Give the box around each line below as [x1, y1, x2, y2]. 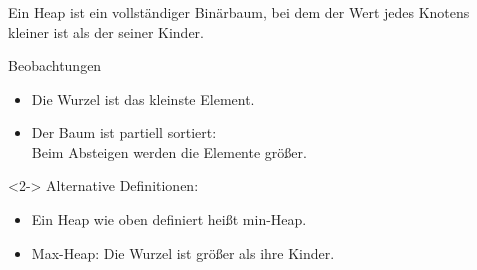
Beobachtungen [8, 55, 102, 76]
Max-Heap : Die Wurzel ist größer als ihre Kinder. [31, 242, 335, 263]
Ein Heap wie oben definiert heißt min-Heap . [31, 209, 307, 230]
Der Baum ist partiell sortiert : [31, 122, 217, 143]
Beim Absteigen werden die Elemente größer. [31, 141, 307, 162]
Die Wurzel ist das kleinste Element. [31, 88, 255, 109]
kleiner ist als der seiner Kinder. [8, 21, 204, 42]
